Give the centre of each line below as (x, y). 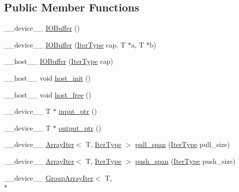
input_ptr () (78, 111)
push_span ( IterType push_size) (185, 161)
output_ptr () (80, 127)
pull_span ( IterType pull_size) (182, 144)
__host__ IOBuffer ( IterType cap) (59, 61)
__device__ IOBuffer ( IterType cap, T (65, 44)
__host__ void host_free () (48, 94)
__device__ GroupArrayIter (49, 177)
